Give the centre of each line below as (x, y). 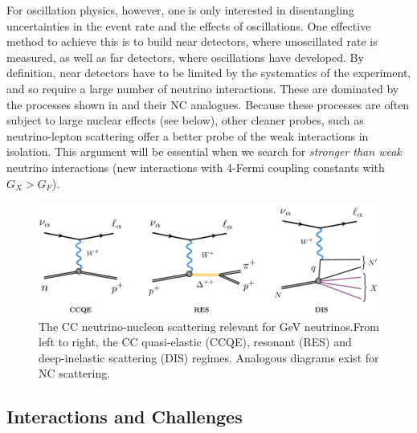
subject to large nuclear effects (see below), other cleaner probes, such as (185, 120)
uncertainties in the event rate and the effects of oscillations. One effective (189, 25)
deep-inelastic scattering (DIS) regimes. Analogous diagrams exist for (209, 357)
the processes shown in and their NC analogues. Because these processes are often (208, 104)
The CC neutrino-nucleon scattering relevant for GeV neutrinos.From (209, 326)
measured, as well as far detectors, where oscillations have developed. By (185, 57)
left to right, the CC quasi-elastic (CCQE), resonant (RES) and (195, 342)
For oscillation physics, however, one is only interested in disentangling (180, 10)
